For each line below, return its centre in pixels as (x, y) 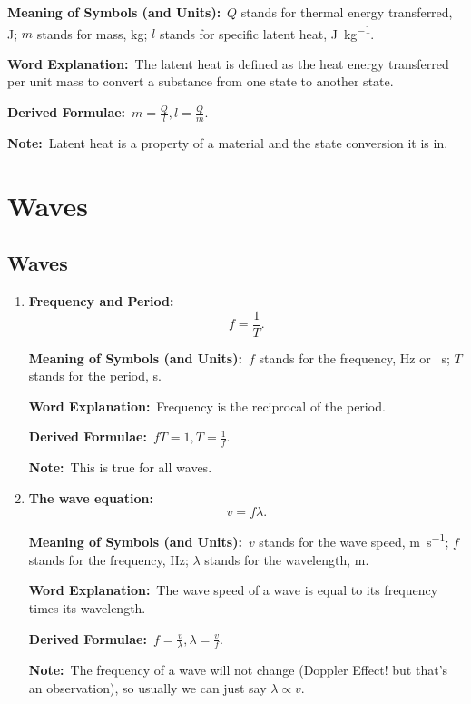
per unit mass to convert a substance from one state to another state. (201, 81)
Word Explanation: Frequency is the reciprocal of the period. (207, 406)
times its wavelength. (87, 607)
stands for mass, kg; (92, 33)
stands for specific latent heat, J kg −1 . (267, 32)
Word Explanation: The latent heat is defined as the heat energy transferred (228, 63)
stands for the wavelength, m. (287, 559)
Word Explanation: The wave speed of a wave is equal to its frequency (233, 590)
